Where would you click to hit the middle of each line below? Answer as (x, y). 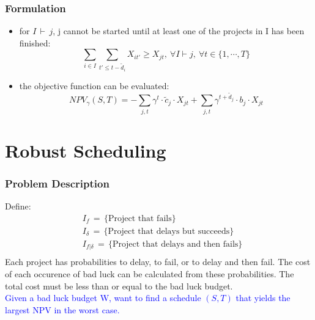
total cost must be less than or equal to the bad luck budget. (119, 285)
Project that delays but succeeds (169, 231)
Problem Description (57, 183)
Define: (18, 206)
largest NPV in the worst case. (62, 309)
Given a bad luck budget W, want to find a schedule (103, 298)
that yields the (263, 298)
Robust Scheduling (86, 150)
